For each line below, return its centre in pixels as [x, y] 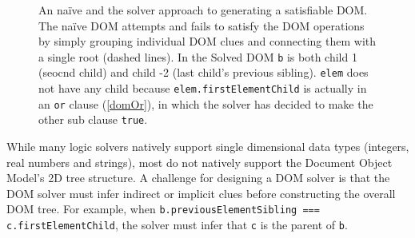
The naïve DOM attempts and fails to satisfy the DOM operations [202, 25]
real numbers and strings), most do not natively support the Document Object [200, 162]
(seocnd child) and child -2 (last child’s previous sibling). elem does [204, 72]
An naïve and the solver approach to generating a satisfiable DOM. [203, 10]
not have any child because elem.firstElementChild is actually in [203, 88]
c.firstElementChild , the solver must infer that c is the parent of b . [177, 225]
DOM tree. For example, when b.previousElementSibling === [163, 209]
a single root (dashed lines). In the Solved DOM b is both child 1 [198, 56]
